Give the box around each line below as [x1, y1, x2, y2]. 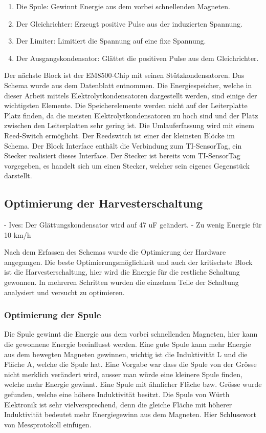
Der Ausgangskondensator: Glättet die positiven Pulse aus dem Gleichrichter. [16, 52, 259, 63]
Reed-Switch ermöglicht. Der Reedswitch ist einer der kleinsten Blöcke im [4, 130, 235, 140]
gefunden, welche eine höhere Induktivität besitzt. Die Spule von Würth [4, 389, 230, 400]
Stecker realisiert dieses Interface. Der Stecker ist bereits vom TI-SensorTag [4, 150, 240, 161]
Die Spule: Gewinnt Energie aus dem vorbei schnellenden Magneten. [16, 1, 230, 11]
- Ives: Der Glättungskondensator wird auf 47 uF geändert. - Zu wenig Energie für [4, 219, 262, 230]
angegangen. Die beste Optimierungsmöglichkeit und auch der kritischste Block [4, 256, 253, 267]
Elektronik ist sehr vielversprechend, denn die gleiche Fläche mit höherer [4, 399, 232, 409]
